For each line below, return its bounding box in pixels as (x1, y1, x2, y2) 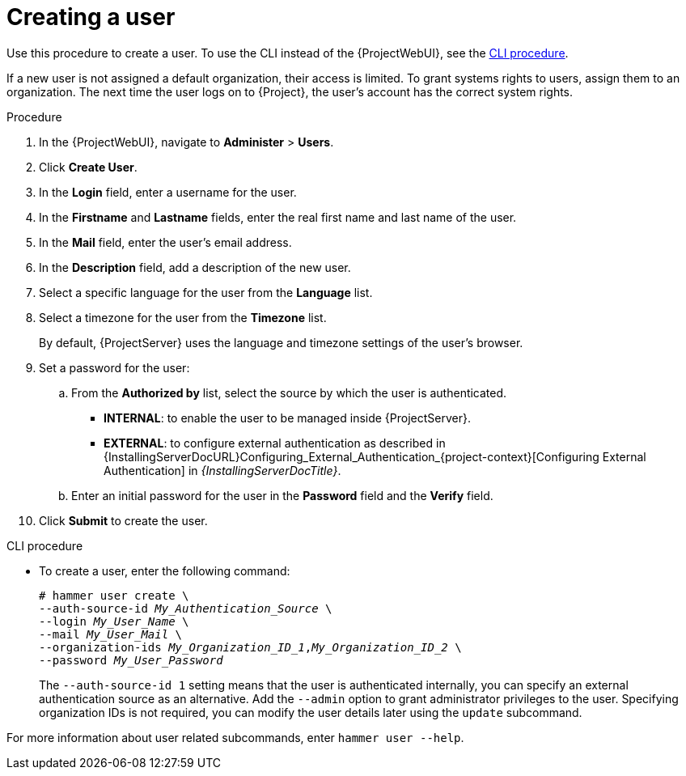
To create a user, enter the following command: (39, 563, 290, 578)
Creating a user (6, 3, 176, 31)
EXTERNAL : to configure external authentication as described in (104, 435, 446, 450)
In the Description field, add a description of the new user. (39, 260, 351, 274)
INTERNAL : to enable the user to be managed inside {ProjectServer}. (104, 410, 471, 425)
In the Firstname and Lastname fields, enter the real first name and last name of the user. (39, 210, 517, 224)
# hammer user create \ (39, 588, 189, 602)
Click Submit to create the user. (39, 513, 208, 528)
